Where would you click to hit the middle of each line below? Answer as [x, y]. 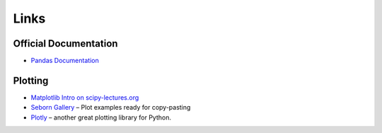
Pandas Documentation [65, 61]
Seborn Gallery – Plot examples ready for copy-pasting [111, 108]
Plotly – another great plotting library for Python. [101, 117]
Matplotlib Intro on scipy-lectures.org [85, 97]
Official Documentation [65, 44]
